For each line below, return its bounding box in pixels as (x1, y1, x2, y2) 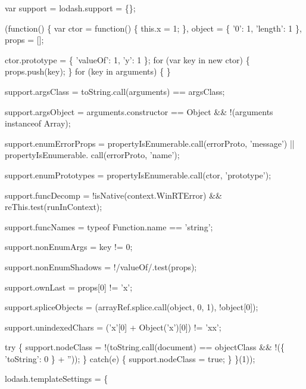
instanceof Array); (5, 117, 71, 129)
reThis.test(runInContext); (5, 200, 102, 213)
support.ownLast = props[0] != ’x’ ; (5, 280, 133, 293)
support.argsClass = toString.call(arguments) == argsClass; (5, 85, 225, 97)
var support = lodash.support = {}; (5, 2, 136, 14)
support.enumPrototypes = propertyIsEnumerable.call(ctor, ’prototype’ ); (5, 168, 271, 181)
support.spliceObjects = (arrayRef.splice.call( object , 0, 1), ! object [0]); (5, 301, 258, 313)
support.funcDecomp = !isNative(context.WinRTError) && (5, 189, 222, 201)
